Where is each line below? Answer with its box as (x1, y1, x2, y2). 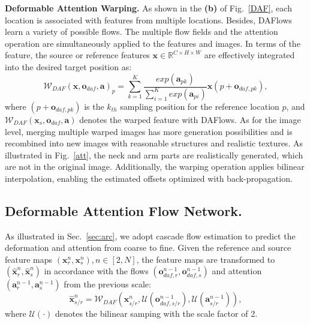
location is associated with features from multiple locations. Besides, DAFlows (5, 13, 292, 26)
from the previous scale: (64, 278, 151, 290)
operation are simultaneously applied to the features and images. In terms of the (5, 37, 300, 49)
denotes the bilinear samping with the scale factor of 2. (55, 307, 258, 320)
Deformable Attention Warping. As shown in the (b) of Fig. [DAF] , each (5, 2, 292, 14)
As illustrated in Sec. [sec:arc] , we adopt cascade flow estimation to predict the (5, 229, 296, 242)
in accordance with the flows (44, 265, 149, 277)
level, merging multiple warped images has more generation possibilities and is (5, 125, 293, 137)
